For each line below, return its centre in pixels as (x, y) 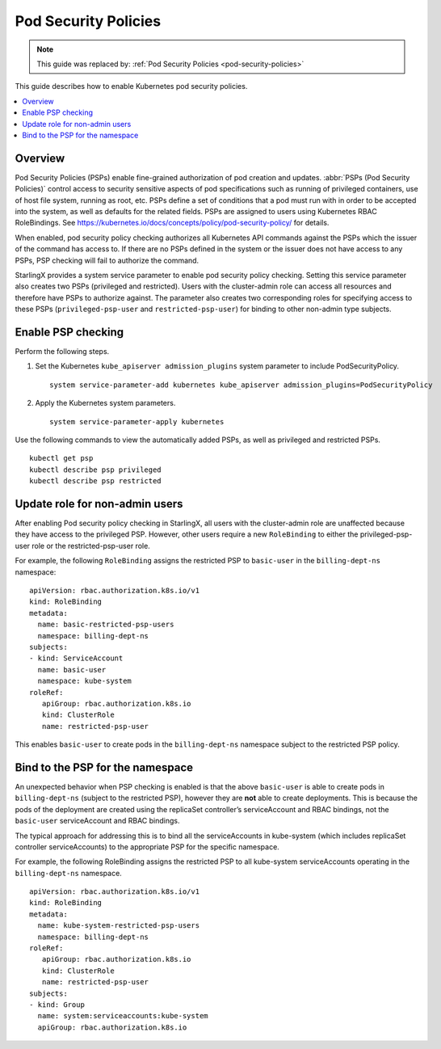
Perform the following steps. (62, 351)
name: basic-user (72, 670)
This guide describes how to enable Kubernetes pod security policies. (131, 86)
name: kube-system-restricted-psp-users (119, 926)
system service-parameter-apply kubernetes (137, 421)
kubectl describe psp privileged (95, 470)
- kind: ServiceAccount (76, 658)
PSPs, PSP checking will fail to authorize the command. (107, 260)
